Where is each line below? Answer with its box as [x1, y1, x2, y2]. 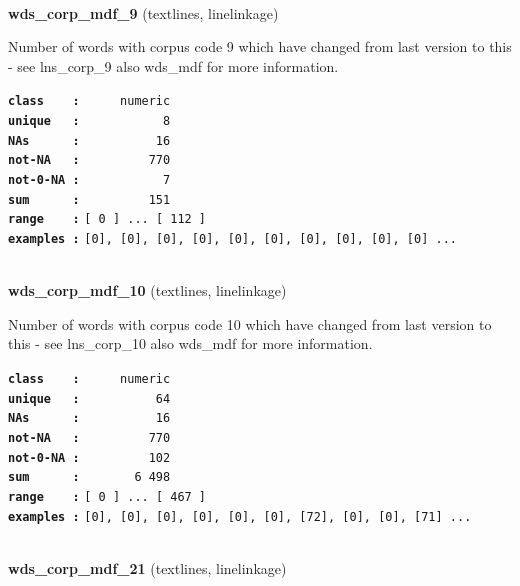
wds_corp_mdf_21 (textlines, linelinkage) [8, 557, 287, 578]
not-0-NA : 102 [8, 450, 171, 465]
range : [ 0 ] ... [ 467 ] [8, 489, 207, 504]
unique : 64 [8, 391, 171, 406]
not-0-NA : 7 [8, 173, 171, 187]
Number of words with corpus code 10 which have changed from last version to [8, 313, 492, 334]
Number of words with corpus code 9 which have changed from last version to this [8, 36, 512, 57]
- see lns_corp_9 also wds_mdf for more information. [8, 55, 339, 76]
